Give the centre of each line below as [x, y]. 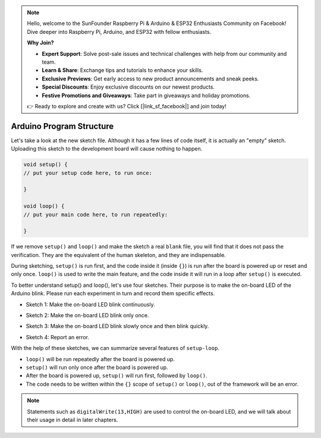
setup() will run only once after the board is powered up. [97, 367]
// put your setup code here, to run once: [88, 173]
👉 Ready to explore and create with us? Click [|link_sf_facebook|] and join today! [127, 106]
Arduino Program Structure [62, 126]
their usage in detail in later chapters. [73, 420]
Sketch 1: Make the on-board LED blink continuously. [90, 304]
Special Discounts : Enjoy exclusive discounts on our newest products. [128, 87]
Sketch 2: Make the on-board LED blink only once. [87, 315]
